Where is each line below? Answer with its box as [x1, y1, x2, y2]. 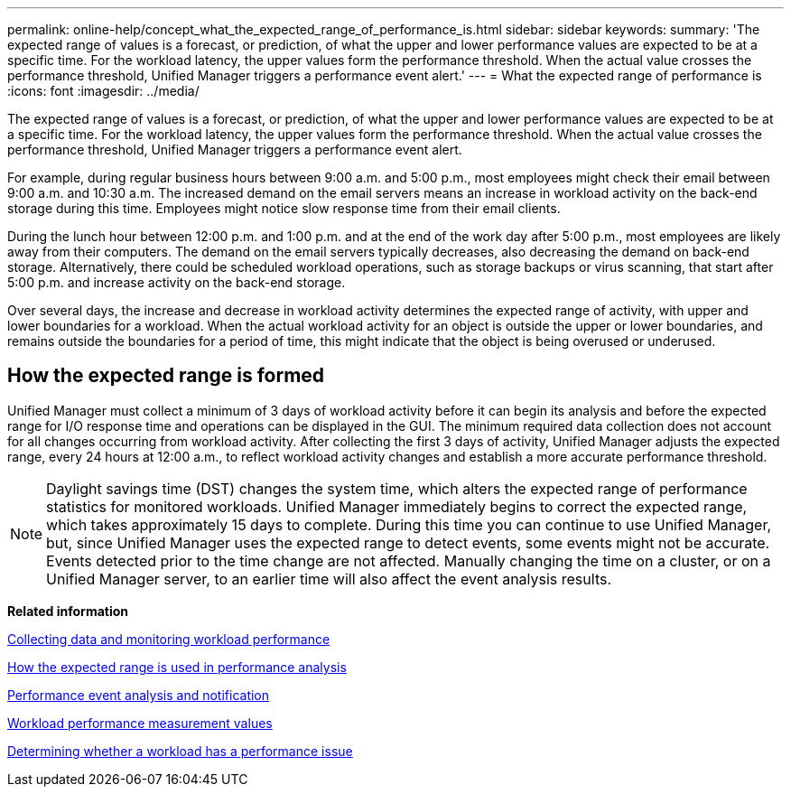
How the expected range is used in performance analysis [7, 659, 347, 675]
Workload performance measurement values [7, 715, 273, 731]
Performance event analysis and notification [7, 687, 270, 703]
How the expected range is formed [7, 364, 325, 388]
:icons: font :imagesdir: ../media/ [7, 83, 200, 98]
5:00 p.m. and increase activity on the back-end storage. [7, 275, 346, 290]
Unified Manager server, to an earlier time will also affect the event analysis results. [46, 569, 612, 588]
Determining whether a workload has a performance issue [7, 743, 353, 759]
